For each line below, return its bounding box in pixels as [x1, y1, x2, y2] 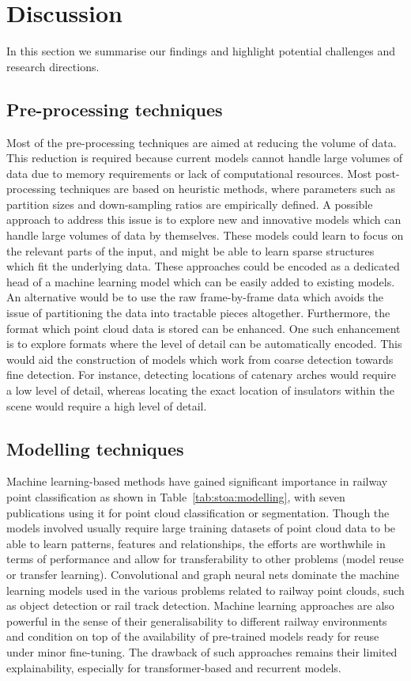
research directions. [6, 58, 100, 74]
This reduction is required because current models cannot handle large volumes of [6, 149, 403, 166]
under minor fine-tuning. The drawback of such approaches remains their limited [6, 643, 398, 660]
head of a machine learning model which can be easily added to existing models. [6, 273, 395, 289]
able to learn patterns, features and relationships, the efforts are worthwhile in [6, 535, 386, 551]
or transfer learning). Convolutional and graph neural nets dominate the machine [6, 566, 400, 582]
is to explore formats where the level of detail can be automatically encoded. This [6, 335, 402, 352]
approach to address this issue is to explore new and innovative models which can [6, 211, 402, 228]
